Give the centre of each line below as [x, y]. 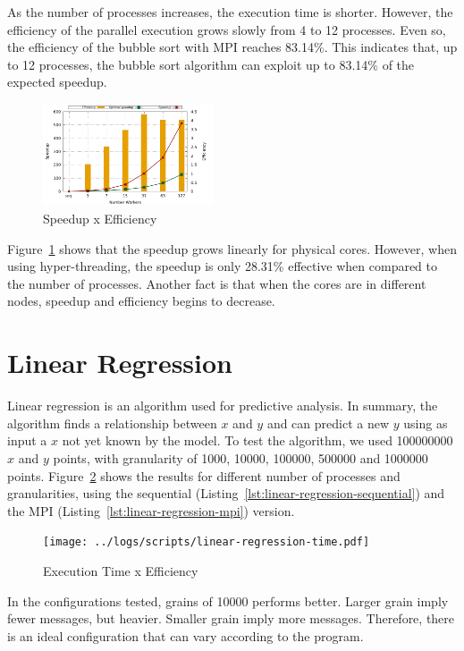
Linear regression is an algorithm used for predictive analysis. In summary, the [223, 406]
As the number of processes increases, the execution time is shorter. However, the [230, 12]
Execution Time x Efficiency [121, 570]
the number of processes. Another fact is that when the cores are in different [217, 283]
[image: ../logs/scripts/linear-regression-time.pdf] [207, 542]
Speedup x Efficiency [100, 219]
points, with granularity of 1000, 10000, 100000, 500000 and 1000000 [240, 457]
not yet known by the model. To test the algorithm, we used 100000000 [257, 440]
